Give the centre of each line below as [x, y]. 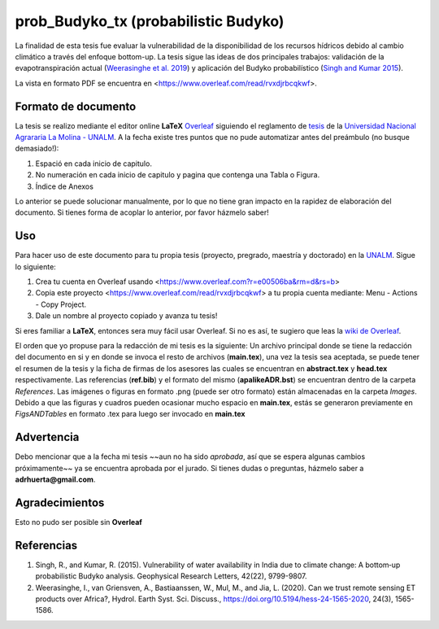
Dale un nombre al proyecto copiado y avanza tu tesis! [126, 316]
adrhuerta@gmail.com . [55, 479]
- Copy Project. [61, 304]
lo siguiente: [35, 266]
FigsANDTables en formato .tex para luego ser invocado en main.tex [130, 414]
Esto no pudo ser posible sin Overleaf [78, 522]
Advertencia [47, 437]
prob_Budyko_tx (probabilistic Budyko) [150, 21]
